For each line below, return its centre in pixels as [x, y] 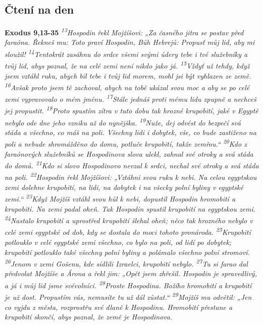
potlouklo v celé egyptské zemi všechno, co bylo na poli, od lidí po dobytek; [118, 242]
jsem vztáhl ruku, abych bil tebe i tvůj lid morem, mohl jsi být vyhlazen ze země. [128, 75]
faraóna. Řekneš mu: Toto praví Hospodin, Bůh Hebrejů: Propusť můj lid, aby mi [130, 42]
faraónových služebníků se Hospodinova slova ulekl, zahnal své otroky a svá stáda [129, 153]
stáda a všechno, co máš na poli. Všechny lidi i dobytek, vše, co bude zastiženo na [130, 132]
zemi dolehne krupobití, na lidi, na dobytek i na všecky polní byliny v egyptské [124, 187]
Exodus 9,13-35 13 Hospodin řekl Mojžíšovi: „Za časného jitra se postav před [124, 31]
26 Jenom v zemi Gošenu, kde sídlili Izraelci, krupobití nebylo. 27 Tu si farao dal [126, 263]
